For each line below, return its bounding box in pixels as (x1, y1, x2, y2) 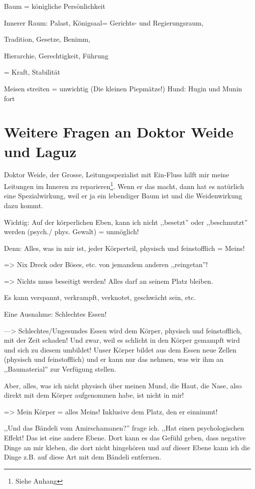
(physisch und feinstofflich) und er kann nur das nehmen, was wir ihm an (4, 354, 224, 364)
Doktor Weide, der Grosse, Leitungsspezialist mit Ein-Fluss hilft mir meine (4, 169, 229, 180)
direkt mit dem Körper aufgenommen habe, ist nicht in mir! (4, 390, 184, 400)
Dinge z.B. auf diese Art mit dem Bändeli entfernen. (4, 452, 161, 462)
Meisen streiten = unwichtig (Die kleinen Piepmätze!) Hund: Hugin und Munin (4, 83, 242, 93)
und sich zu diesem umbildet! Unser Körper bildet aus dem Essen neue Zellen (4, 344, 237, 354)
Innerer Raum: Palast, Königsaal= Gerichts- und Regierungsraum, (4, 17, 204, 27)
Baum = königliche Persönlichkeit (4, 1, 105, 11)
